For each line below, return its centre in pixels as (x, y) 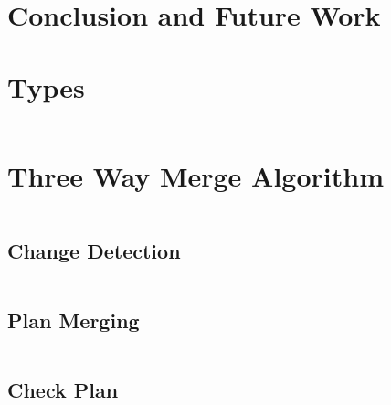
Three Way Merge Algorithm (195, 175)
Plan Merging (74, 320)
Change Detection (94, 251)
